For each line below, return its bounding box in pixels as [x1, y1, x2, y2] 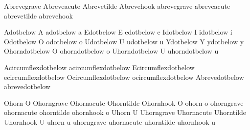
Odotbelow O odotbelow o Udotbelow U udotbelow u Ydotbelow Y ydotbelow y [4, 36, 244, 46]
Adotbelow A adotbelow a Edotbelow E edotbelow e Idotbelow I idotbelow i [4, 27, 232, 37]
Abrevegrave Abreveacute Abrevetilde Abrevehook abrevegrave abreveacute [4, 1, 230, 11]
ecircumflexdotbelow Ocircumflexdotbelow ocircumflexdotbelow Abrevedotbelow [4, 72, 244, 82]
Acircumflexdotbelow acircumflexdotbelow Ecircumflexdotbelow [4, 62, 195, 72]
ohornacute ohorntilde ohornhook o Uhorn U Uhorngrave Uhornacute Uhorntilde [4, 107, 247, 117]
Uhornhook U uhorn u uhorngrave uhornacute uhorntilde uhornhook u [4, 116, 216, 127]
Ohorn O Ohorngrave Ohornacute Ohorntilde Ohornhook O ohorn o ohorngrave [4, 97, 244, 108]
